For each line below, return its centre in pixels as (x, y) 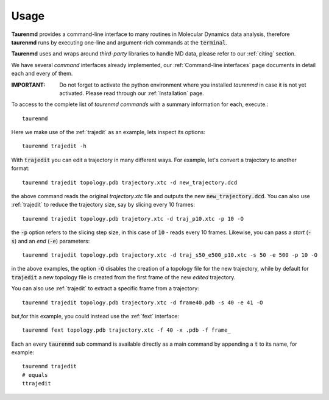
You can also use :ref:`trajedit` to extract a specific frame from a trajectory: (105, 288)
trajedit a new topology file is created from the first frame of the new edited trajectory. (123, 277)
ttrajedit (37, 384)
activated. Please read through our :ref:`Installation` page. (132, 93)
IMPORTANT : (28, 85)
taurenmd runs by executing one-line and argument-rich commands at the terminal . (119, 42)
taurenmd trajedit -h (54, 146)
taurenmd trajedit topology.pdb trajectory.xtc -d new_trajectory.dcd (130, 182)
